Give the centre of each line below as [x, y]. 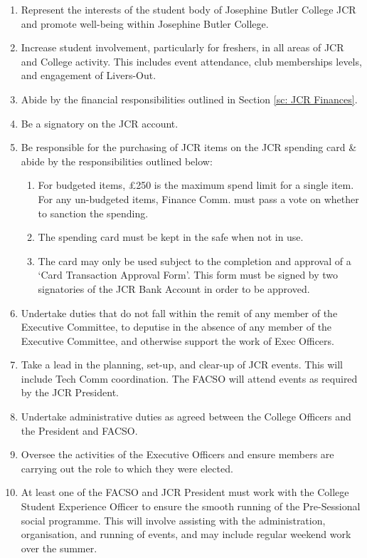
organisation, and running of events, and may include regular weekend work [186, 534]
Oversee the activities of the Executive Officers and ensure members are [177, 454]
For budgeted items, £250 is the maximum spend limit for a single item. [196, 185]
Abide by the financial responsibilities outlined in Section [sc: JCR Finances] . [189, 99]
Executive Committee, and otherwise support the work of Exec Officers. [177, 340]
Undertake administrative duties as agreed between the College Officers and [186, 417]
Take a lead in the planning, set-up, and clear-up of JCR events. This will [182, 365]
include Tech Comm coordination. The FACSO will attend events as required [189, 378]
